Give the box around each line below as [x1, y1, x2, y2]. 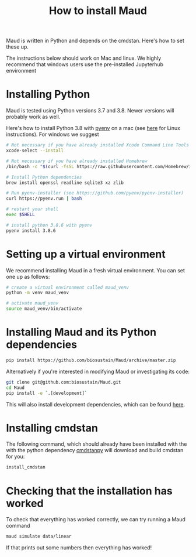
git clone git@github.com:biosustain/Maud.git [6, 379, 121, 385]
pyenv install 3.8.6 [6, 227, 57, 234]
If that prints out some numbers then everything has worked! [6, 544, 152, 551]
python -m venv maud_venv [6, 290, 69, 296]
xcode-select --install [6, 148, 64, 153]
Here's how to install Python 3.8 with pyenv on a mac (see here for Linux [6, 125, 181, 132]
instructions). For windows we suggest [6, 131, 99, 138]
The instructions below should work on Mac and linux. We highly [6, 54, 162, 62]
